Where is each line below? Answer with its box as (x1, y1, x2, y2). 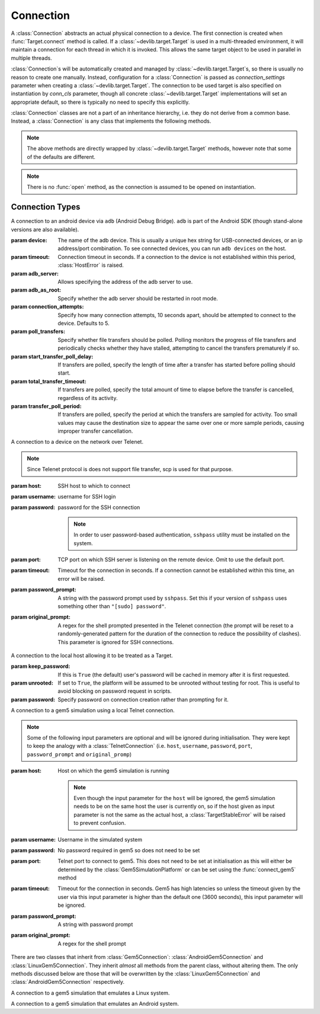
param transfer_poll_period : (11, 402, 82, 410)
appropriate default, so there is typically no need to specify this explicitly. (11, 98, 190, 105)
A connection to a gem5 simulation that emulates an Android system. (11, 1000, 179, 1007)
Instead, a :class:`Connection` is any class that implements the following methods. (11, 117, 212, 124)
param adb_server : (11, 270, 59, 277)
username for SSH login (57, 493, 116, 500)
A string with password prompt (57, 921, 133, 928)
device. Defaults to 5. (57, 320, 110, 327)
